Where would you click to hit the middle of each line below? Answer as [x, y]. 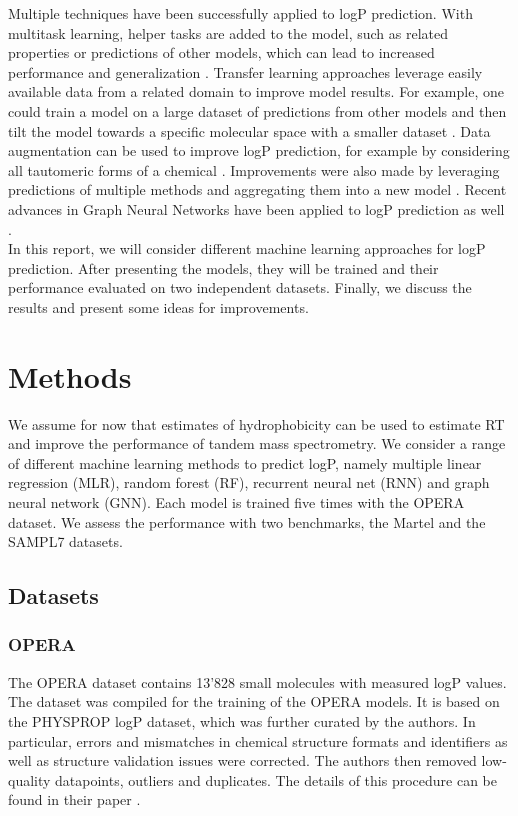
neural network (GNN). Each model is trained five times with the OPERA [236, 502]
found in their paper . [74, 799]
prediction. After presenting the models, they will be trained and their [223, 267]
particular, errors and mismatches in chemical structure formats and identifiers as [258, 740]
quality [29, 779]
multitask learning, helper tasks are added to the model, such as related [228, 32]
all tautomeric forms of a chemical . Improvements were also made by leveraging [254, 169]
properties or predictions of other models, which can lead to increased [221, 52]
